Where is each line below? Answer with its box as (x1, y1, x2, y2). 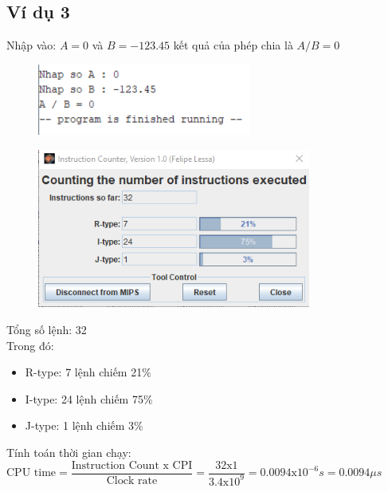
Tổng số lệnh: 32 (6, 321, 87, 337)
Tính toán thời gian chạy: (6, 443, 131, 460)
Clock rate (106, 474, 158, 486)
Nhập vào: (6, 37, 57, 53)
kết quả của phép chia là (173, 37, 293, 53)
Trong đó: (6, 337, 54, 353)
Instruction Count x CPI (71, 459, 193, 471)
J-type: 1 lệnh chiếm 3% (25, 417, 143, 434)
